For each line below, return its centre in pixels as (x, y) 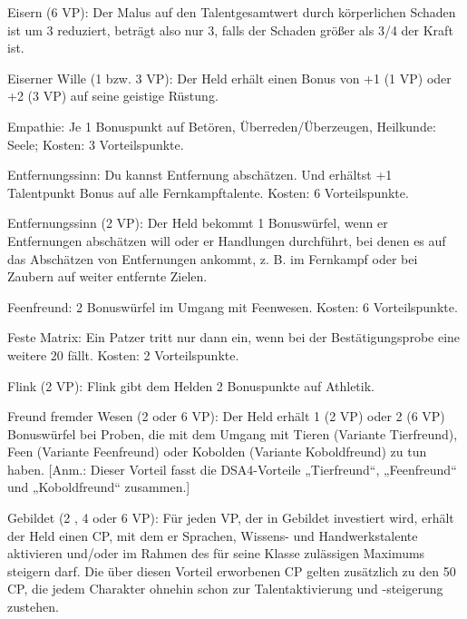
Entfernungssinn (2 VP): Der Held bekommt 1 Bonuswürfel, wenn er (198, 223)
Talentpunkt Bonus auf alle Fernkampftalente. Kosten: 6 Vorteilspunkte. (208, 192)
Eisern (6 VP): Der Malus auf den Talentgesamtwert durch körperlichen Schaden (232, 12)
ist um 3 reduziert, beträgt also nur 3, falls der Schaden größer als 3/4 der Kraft (230, 29)
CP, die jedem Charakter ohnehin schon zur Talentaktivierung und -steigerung (225, 589)
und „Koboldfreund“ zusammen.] (99, 487)
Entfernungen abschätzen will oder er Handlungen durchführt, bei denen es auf (227, 240)
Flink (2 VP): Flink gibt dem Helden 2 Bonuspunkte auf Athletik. (191, 385)
